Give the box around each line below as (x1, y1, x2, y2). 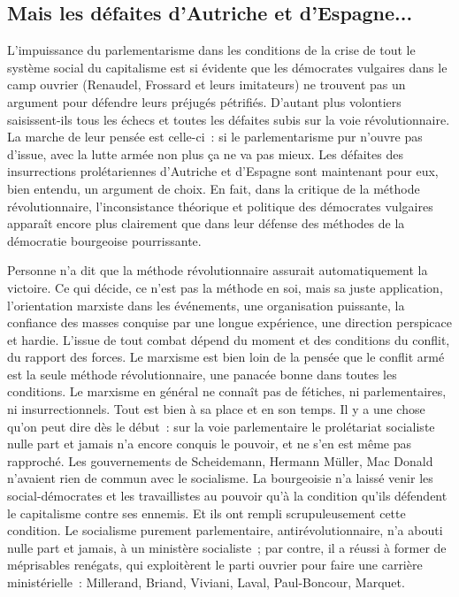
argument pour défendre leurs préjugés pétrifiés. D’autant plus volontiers (7, 92, 402, 111)
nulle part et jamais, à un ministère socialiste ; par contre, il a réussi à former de (7, 538, 447, 556)
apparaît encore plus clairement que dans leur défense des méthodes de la (7, 214, 405, 233)
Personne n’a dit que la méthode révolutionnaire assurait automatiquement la (7, 261, 428, 279)
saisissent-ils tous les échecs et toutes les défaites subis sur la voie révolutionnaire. (7, 110, 450, 128)
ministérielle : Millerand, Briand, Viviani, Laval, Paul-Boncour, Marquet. (7, 573, 405, 592)
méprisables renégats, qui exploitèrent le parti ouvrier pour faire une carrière (7, 555, 423, 574)
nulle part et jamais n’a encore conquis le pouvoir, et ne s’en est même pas (7, 434, 412, 453)
